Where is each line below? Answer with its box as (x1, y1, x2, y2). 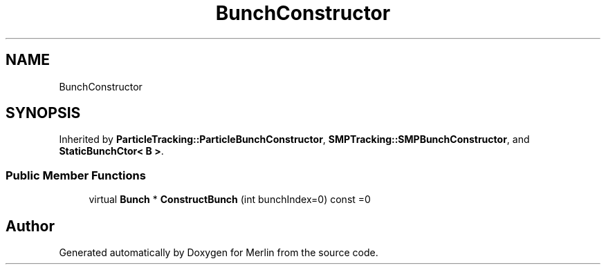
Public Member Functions (6, 168, 146, 182)
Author (6, 217, 55, 235)
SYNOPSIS (6, 104, 81, 122)
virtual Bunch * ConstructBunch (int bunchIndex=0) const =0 (89, 193, 371, 206)
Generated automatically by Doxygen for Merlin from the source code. (59, 247, 378, 259)
